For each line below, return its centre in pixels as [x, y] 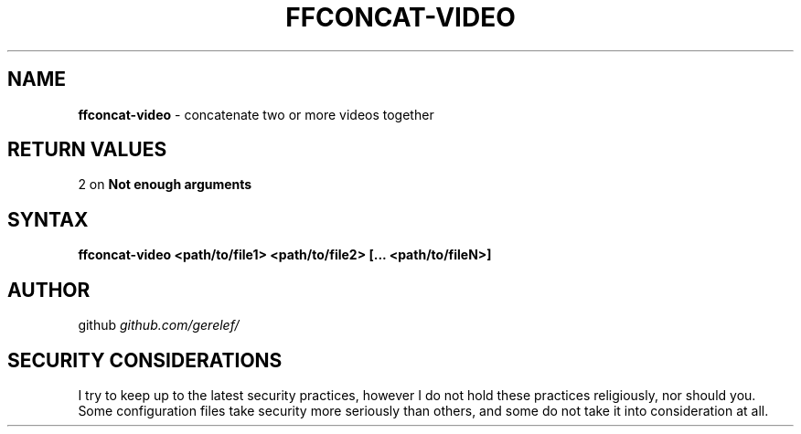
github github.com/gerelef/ [159, 325]
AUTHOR [49, 290]
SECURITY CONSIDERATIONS [145, 360]
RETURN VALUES [87, 150]
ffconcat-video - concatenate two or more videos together [256, 114]
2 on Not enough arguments [165, 185]
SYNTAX [48, 219]
